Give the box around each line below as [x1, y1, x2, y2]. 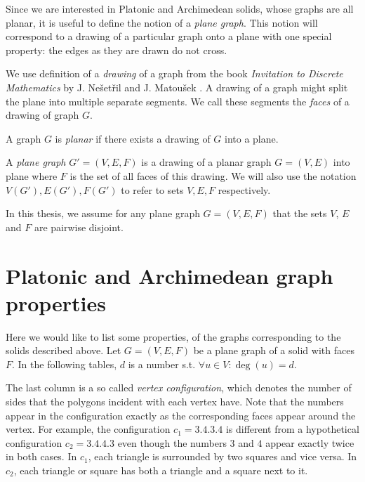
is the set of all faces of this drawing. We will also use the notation [69, 168, 357, 183]
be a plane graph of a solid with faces [193, 343, 354, 358]
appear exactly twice [265, 435, 354, 450]
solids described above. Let [6, 343, 121, 358]
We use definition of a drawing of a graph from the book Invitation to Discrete [6, 66, 343, 81]
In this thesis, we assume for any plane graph [6, 206, 200, 221]
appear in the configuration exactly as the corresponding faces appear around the [6, 408, 356, 422]
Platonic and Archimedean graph [6, 261, 333, 289]
